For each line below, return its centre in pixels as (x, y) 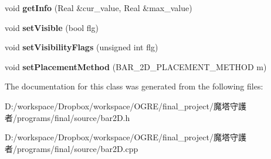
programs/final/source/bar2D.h (73, 117)
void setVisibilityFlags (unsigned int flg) (82, 47)
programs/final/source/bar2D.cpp (77, 148)
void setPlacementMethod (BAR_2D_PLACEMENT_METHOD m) (136, 66)
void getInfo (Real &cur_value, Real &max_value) (99, 8)
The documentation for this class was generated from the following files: (134, 86)
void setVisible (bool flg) (52, 27)
